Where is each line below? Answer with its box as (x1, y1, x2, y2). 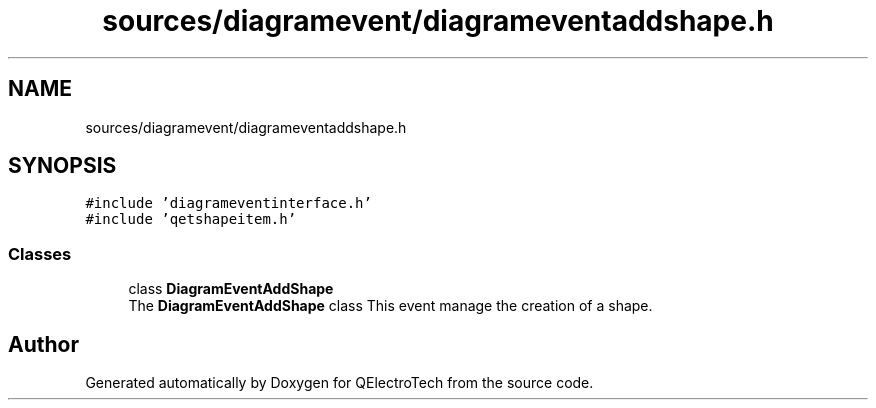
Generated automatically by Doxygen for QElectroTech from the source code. (85, 374, 594, 392)
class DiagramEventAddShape (128, 280, 334, 298)
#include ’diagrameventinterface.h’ (85, 195, 372, 212)
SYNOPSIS (8, 153, 117, 179)
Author (8, 331, 79, 357)
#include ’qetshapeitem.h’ (85, 211, 297, 228)
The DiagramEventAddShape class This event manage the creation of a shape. (128, 297, 653, 315)
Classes (8, 243, 72, 264)
